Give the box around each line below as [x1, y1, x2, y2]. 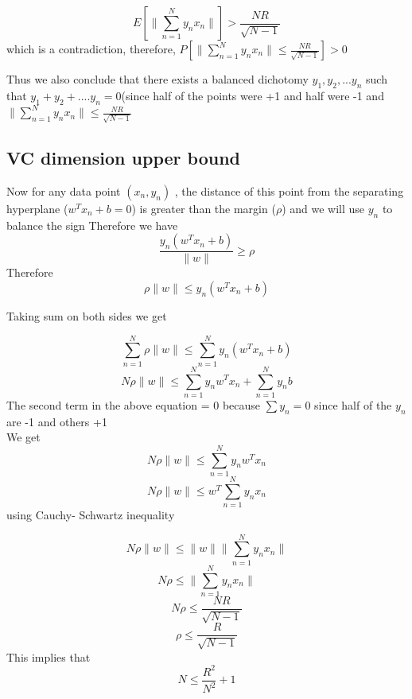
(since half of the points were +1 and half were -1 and [121, 87, 384, 103]
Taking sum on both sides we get [6, 308, 167, 324]
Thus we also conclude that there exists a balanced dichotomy [6, 71, 309, 87]
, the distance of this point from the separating [174, 183, 404, 199]
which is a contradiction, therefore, [6, 41, 176, 56]
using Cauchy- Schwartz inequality [6, 507, 175, 523]
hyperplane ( [6, 200, 68, 216]
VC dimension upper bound [6, 146, 240, 170]
